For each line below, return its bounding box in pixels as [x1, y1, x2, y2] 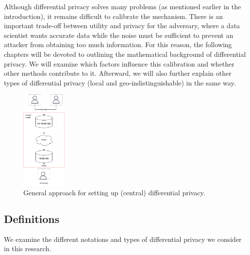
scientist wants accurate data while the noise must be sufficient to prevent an [4, 30, 233, 40]
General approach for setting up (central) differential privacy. [23, 187, 205, 197]
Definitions [4, 211, 60, 226]
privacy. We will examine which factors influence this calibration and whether [4, 58, 234, 68]
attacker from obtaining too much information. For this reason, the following [4, 39, 232, 50]
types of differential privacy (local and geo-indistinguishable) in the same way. [4, 77, 236, 87]
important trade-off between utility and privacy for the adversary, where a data [4, 20, 240, 31]
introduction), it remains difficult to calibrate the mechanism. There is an [4, 11, 223, 21]
